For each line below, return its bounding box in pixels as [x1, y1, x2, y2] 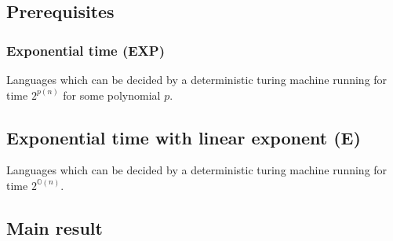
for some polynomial [63, 86, 161, 103]
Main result [6, 215, 103, 239]
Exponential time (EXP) [6, 40, 166, 60]
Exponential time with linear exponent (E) [6, 125, 361, 149]
